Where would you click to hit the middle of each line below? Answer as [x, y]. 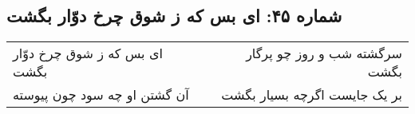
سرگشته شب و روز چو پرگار [324, 53]
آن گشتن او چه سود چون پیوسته [101, 95]
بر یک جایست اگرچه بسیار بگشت [312, 95]
